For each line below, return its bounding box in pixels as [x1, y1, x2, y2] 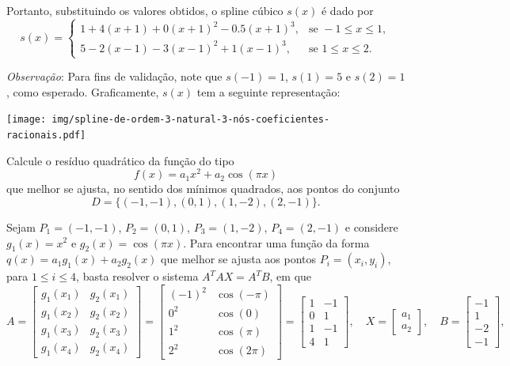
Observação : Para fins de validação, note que [6, 68, 223, 85]
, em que [269, 268, 312, 285]
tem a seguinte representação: [196, 83, 341, 100]
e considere [344, 218, 398, 235]
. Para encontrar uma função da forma [183, 234, 370, 251]
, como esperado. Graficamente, [6, 83, 159, 100]
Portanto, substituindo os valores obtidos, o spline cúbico [6, 2, 284, 18]
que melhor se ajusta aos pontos [161, 251, 317, 267]
